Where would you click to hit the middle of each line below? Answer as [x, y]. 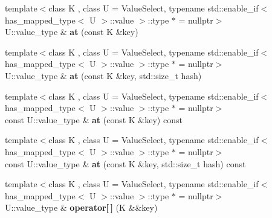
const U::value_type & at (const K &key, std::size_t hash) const [125, 163]
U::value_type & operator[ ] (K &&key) [81, 207]
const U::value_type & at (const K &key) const [94, 119]
